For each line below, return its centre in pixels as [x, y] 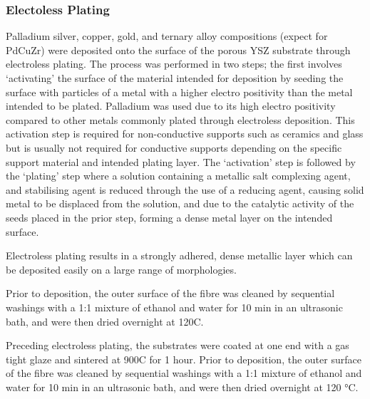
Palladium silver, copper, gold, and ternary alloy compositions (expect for [167, 36]
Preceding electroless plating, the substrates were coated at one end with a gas [178, 345]
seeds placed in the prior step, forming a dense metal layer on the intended [169, 217]
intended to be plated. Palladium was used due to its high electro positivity [171, 106]
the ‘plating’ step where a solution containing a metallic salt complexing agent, [178, 176]
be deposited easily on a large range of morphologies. [121, 269]
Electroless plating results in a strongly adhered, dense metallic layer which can [179, 255]
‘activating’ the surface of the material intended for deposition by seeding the [175, 78]
